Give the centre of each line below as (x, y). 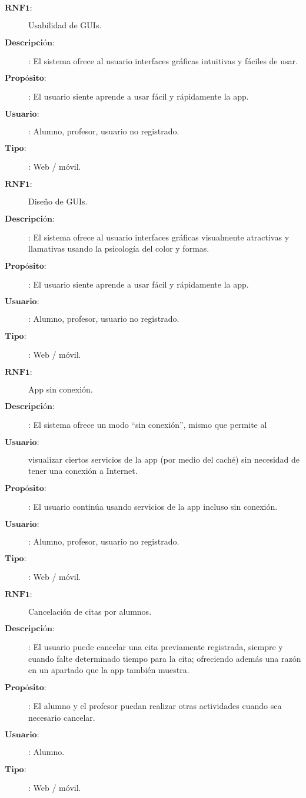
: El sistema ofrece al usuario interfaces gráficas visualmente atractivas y (159, 237)
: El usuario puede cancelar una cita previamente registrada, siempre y (156, 647)
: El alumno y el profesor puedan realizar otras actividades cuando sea (155, 706)
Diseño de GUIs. (58, 201)
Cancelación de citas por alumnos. (90, 611)
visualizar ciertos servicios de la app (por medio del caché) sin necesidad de (164, 459)
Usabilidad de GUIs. (65, 25)
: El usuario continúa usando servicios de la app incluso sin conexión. (153, 506)
